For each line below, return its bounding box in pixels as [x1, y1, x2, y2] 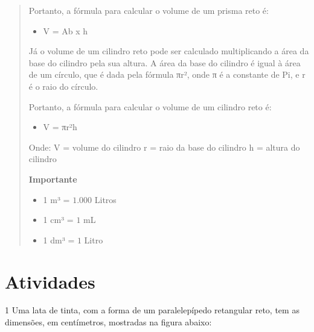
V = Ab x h [43, 24, 88, 37]
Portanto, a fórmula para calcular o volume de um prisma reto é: [28, 4, 269, 16]
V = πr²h [43, 121, 77, 133]
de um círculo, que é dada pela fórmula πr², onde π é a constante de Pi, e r [28, 68, 306, 81]
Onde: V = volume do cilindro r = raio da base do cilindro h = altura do [28, 140, 300, 153]
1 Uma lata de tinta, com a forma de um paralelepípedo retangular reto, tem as [5, 304, 300, 316]
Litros [94, 193, 117, 205]
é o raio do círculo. [28, 80, 98, 92]
